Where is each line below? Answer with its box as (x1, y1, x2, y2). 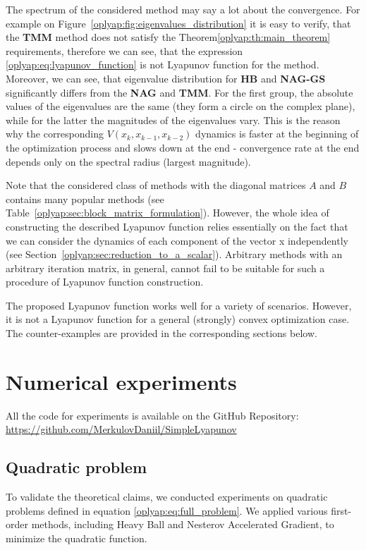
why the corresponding (6, 126, 104, 141)
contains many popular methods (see (6, 191, 164, 206)
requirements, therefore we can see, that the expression (6, 43, 243, 58)
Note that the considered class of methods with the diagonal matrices (6, 178, 306, 192)
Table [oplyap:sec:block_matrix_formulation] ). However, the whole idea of (6, 205, 329, 220)
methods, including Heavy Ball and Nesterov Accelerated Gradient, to (31, 517, 334, 532)
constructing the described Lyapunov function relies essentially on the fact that (6, 219, 348, 233)
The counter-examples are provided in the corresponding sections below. (6, 326, 317, 341)
